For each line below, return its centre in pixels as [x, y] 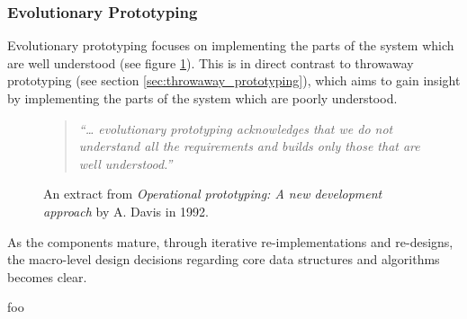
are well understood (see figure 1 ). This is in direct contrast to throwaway [211, 62]
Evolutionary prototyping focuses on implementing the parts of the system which [231, 45]
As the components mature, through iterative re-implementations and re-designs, [230, 241]
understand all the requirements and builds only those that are [249, 146]
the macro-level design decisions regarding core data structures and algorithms [224, 259]
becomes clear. [47, 276]
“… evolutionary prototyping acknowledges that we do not [236, 128]
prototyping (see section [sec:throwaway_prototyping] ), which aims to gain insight [234, 80]
